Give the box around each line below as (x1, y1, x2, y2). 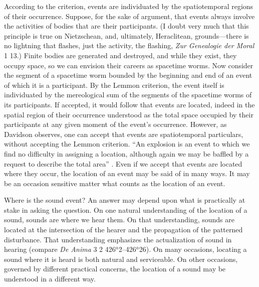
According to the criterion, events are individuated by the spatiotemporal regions (4, 1, 253, 11)
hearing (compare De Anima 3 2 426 (4, 244, 116, 254)
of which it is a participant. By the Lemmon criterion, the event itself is (4, 79, 224, 90)
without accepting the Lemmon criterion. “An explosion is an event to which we (4, 138, 250, 149)
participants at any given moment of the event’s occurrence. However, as (4, 119, 227, 129)
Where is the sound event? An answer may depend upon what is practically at (4, 195, 245, 205)
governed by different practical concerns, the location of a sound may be (4, 263, 226, 274)
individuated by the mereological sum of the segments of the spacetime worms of (4, 89, 252, 100)
